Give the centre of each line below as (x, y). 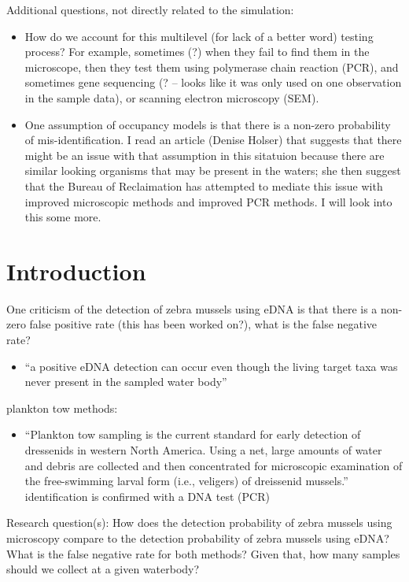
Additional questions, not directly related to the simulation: (150, 9)
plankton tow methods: (62, 408)
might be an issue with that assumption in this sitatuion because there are (204, 155)
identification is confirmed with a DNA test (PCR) (147, 496)
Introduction (76, 271)
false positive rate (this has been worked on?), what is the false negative (203, 324)
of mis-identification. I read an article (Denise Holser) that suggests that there (213, 140)
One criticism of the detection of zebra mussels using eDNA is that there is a (192, 308)
